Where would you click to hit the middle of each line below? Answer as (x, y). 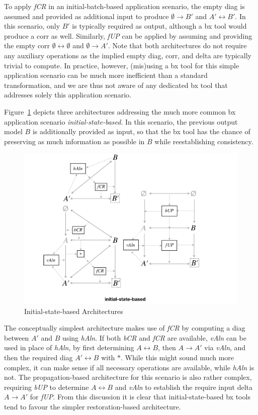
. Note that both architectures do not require (177, 45)
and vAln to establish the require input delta (184, 387)
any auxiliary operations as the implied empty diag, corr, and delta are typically (128, 55)
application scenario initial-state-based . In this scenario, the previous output (121, 121)
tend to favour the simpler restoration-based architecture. (93, 406)
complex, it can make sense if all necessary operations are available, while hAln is (129, 367)
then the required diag (38, 357)
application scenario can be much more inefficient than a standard (106, 75)
